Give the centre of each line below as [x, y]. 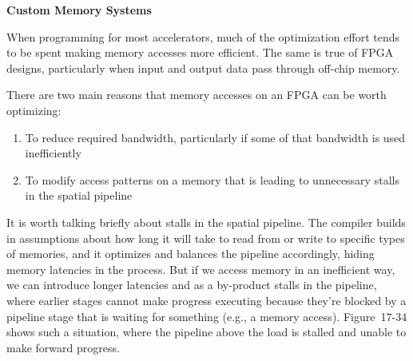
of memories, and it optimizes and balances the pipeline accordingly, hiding [191, 254]
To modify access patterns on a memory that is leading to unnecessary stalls [212, 179]
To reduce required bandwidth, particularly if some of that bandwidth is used [215, 137]
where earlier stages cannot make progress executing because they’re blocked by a [206, 300]
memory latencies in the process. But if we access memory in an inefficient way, [201, 269]
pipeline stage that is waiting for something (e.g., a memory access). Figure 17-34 [207, 316]
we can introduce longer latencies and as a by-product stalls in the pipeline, [192, 285]
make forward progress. [63, 347]
